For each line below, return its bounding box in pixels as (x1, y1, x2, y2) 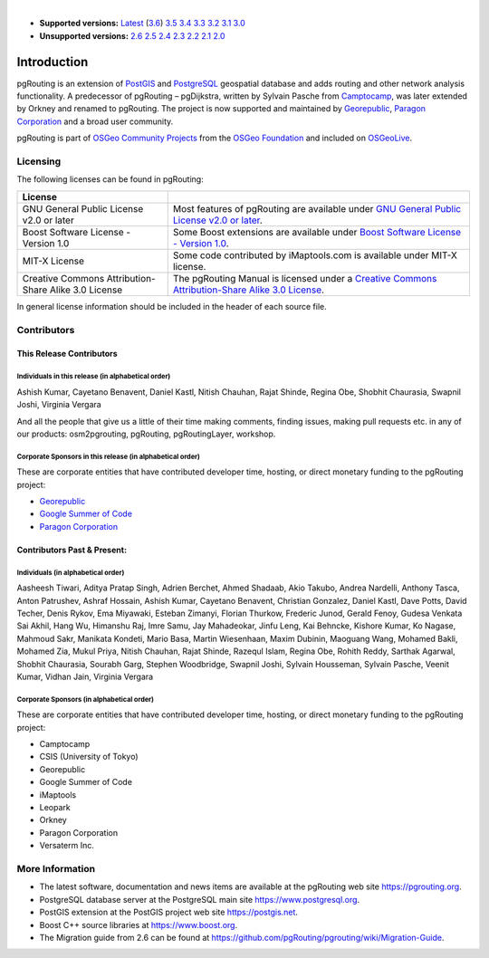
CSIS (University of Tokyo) (39, 752, 139, 762)
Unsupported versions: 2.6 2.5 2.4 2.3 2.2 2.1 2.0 (39, 30, 225, 41)
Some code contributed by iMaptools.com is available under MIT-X (172, 249, 457, 262)
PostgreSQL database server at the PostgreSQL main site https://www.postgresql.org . (39, 894, 360, 905)
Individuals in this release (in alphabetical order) (16, 372, 171, 381)
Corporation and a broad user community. (16, 116, 174, 127)
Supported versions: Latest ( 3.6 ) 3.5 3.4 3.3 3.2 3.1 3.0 (39, 18, 246, 29)
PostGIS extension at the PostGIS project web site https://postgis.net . (39, 906, 299, 918)
